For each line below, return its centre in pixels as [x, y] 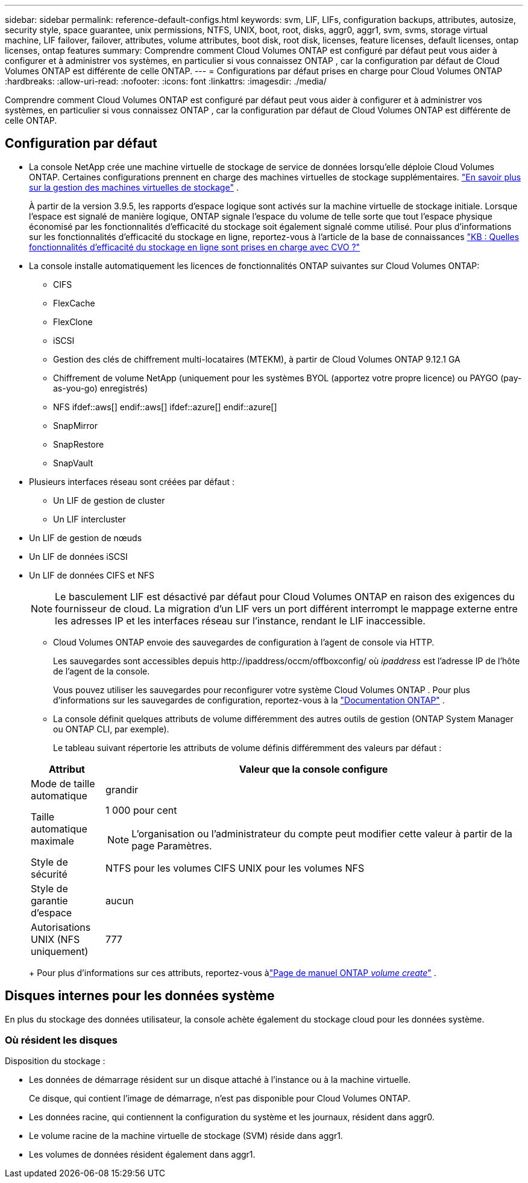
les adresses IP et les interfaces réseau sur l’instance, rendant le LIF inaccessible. [240, 620]
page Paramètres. [172, 845]
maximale [52, 841]
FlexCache [74, 303]
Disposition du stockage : [55, 1061]
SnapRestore [79, 444]
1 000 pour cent [141, 810]
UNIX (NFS [55, 939]
